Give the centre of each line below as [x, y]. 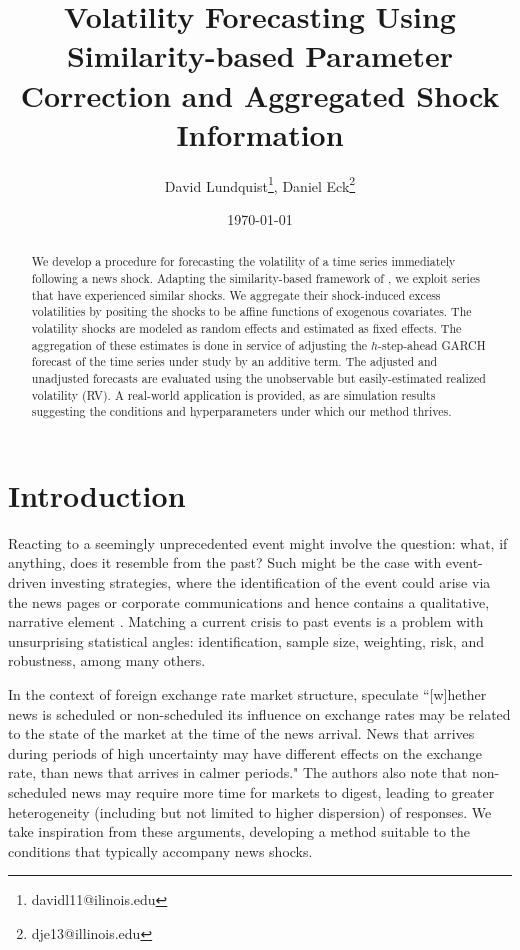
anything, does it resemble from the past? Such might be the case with [225, 562]
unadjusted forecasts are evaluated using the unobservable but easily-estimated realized [258, 377]
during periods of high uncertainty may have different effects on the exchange [245, 752]
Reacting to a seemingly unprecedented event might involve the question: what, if [258, 542]
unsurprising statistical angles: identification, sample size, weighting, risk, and [246, 640]
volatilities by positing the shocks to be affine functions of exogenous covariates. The [251, 311]
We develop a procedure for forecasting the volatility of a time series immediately [243, 261]
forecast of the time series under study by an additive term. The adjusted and [234, 361]
